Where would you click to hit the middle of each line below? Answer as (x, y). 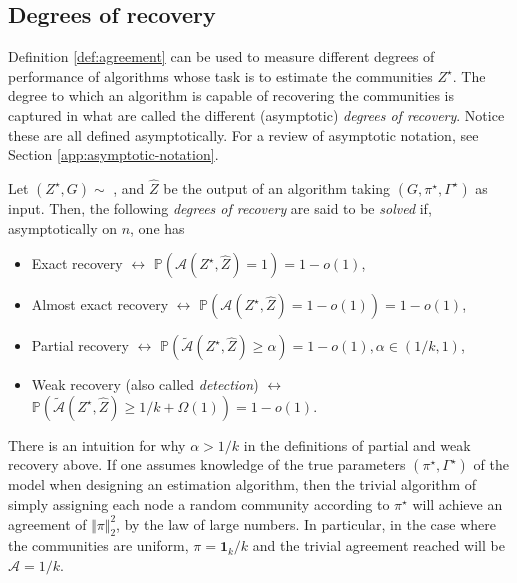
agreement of (47, 523)
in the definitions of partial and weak (357, 444)
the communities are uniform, (98, 545)
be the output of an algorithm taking (277, 187)
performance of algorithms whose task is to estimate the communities (220, 75)
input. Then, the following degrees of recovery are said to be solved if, (220, 207)
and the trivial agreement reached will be (378, 545)
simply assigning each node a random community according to (199, 503)
